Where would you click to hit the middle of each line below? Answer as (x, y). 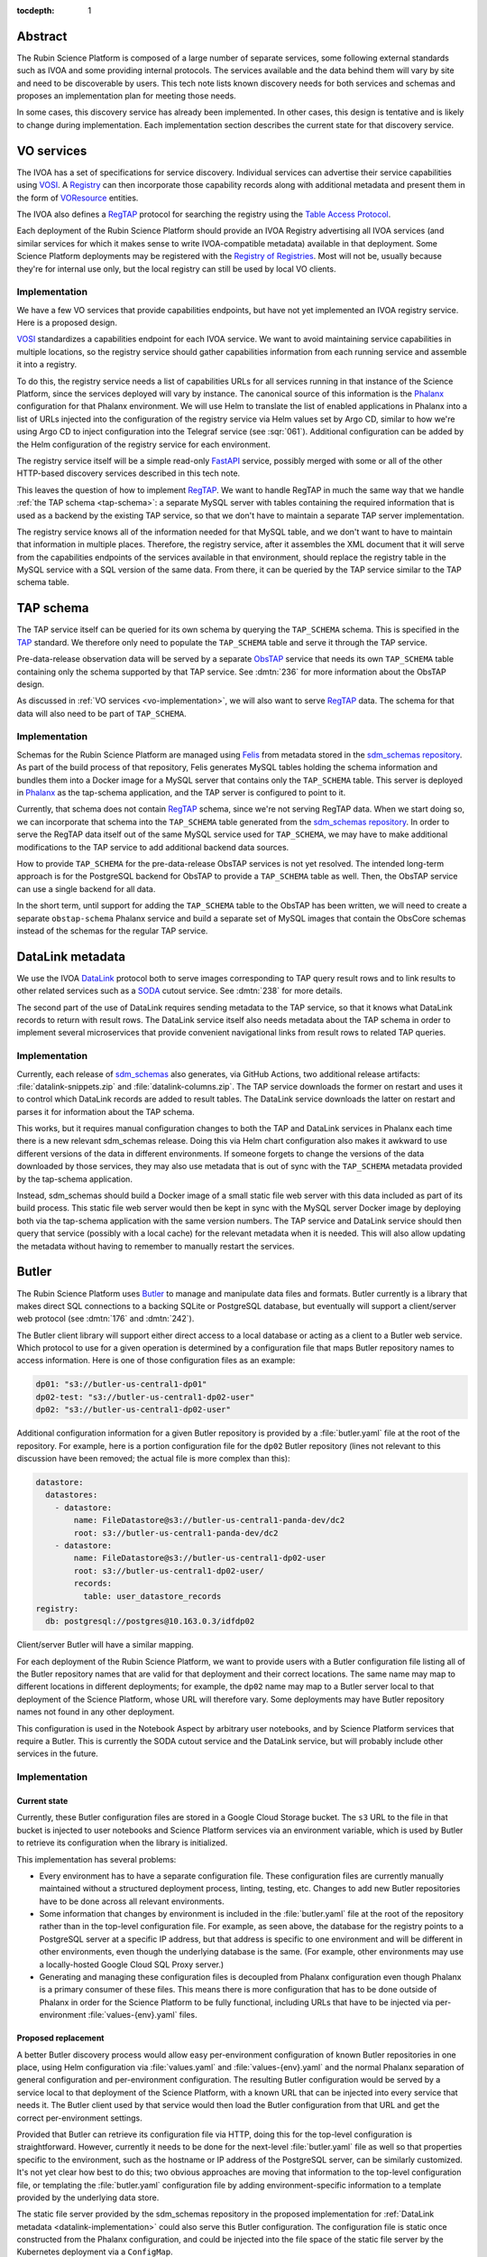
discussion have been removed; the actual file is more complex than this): (153, 1458)
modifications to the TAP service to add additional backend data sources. (153, 847)
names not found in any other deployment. (96, 1712)
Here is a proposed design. (67, 323)
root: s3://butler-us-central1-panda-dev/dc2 (176, 1533)
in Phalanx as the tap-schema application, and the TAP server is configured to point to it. (181, 793)
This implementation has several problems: (96, 1859)
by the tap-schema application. (74, 1179)
